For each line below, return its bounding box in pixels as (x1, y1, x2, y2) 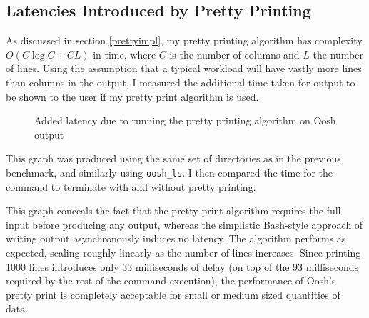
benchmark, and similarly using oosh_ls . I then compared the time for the (6, 164, 333, 179)
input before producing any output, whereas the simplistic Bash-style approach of (6, 217, 363, 232)
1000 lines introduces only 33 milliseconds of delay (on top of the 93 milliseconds (6, 259, 358, 274)
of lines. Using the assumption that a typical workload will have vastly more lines (6, 61, 362, 76)
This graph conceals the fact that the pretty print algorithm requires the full (6, 203, 341, 218)
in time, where (93, 46, 156, 61)
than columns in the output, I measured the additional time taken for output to (6, 74, 355, 89)
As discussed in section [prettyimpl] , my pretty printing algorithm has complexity (6, 33, 363, 48)
